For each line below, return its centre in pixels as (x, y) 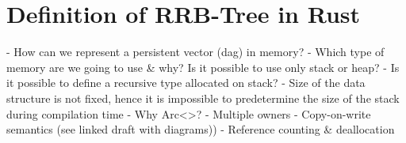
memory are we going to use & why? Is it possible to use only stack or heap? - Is (203, 67)
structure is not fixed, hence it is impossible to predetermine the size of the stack (203, 98)
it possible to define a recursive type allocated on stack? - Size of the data (186, 83)
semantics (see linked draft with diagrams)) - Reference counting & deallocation (201, 129)
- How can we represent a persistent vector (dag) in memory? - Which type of (195, 52)
